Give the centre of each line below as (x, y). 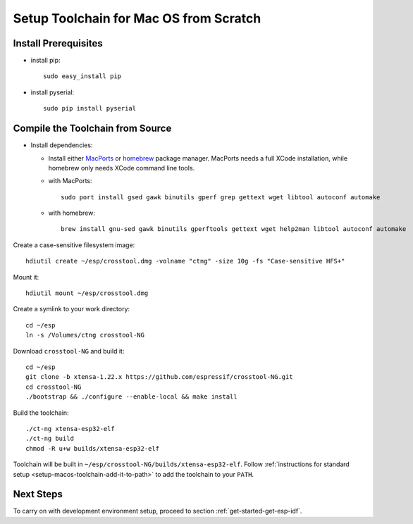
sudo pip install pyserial (90, 108)
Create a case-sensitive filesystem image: (74, 245)
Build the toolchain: (41, 413)
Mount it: (26, 277)
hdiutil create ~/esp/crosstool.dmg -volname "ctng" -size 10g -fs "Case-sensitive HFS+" (185, 261)
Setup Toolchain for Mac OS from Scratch (137, 18)
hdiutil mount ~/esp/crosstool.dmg (87, 293)
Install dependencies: (62, 145)
